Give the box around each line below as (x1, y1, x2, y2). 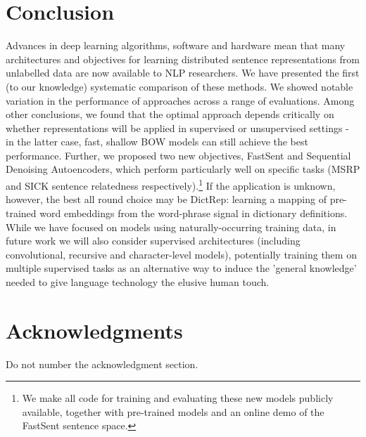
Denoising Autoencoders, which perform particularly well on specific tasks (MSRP (6, 162, 360, 176)
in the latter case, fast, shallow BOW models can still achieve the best (6, 134, 308, 149)
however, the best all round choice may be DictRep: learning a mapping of (6, 192, 327, 207)
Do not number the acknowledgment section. (6, 356, 198, 371)
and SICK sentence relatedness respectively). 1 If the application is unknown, (6, 176, 336, 193)
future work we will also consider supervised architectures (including (6, 233, 301, 248)
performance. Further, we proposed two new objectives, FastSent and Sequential (6, 148, 351, 162)
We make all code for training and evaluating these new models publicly (22, 391, 334, 405)
